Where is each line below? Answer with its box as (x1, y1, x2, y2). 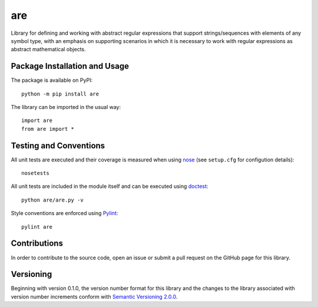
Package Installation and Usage (11, 61, 130, 71)
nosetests (21, 170, 49, 177)
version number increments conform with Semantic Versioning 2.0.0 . (11, 293, 178, 300)
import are (21, 117, 53, 124)
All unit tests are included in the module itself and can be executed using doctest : (11, 183, 208, 190)
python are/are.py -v (21, 196, 84, 203)
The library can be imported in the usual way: (11, 104, 121, 111)
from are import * (21, 126, 75, 132)
